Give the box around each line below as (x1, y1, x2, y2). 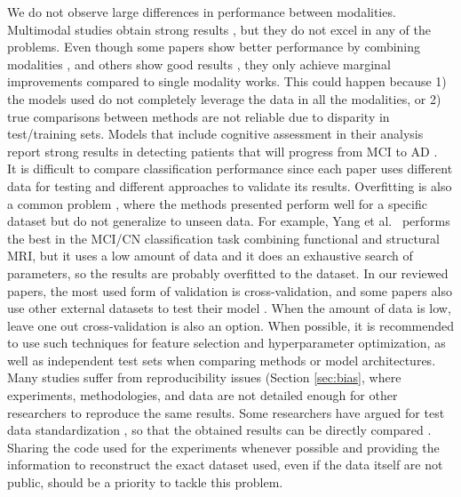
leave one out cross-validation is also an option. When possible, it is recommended (7, 316, 455, 334)
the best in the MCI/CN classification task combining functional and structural (7, 228, 440, 247)
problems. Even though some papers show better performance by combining (7, 37, 421, 56)
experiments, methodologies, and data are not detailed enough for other (7, 386, 398, 405)
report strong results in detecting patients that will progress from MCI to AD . (7, 141, 438, 160)
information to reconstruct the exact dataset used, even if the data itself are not (7, 455, 443, 474)
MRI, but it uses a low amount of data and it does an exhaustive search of (7, 246, 413, 265)
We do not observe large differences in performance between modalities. (7, 3, 396, 20)
